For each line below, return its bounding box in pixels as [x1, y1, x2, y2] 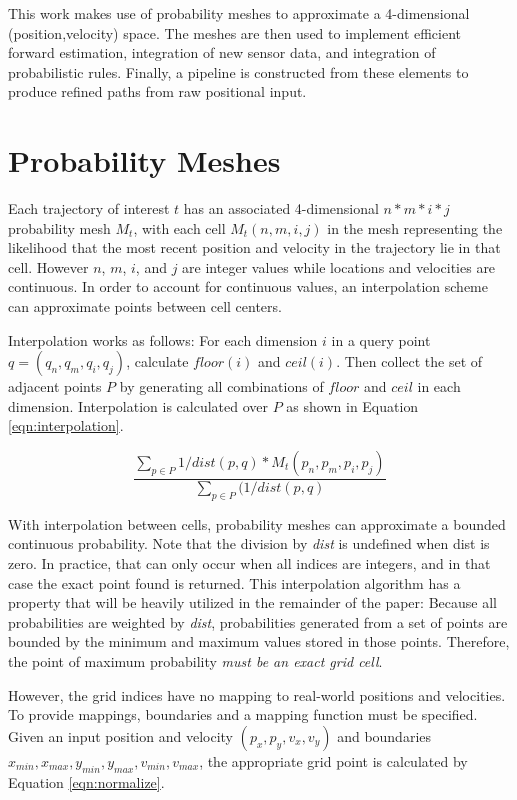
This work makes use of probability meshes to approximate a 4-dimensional [8, 3, 470, 23]
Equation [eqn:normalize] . [8, 771, 165, 792]
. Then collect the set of [336, 351, 483, 372]
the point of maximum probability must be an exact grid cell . [8, 651, 383, 672]
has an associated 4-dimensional [183, 198, 379, 219]
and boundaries [337, 725, 432, 746]
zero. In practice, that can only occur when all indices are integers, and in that [8, 553, 491, 574]
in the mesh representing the [327, 217, 503, 238]
